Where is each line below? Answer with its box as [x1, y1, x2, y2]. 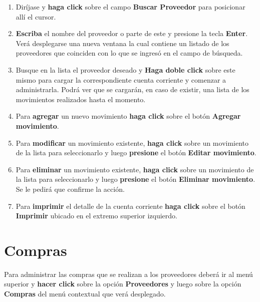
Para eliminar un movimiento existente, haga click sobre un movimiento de [16, 164, 254, 174]
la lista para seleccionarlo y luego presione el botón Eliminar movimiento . [16, 174, 255, 184]
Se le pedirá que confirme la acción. [16, 183, 125, 194]
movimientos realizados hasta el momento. [16, 94, 146, 104]
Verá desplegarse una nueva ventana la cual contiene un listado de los [16, 38, 229, 48]
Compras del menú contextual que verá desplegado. [4, 288, 166, 298]
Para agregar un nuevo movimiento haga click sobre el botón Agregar [16, 111, 241, 121]
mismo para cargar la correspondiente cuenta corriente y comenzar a [16, 74, 226, 85]
